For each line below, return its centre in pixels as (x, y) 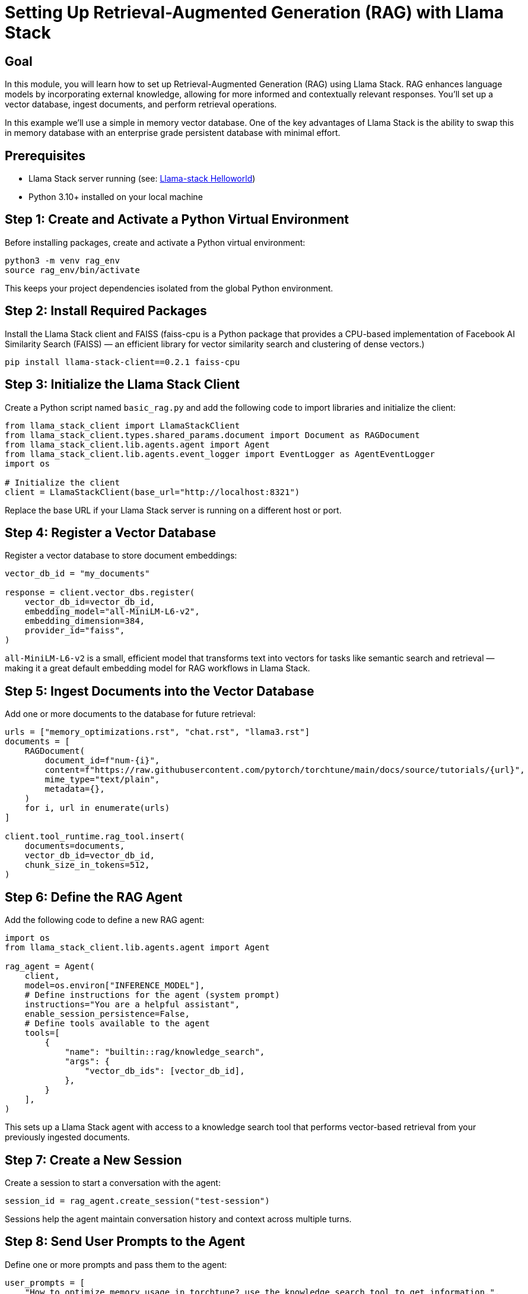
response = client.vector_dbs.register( (100, 593)
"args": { (88, 1062)
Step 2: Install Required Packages (106, 311)
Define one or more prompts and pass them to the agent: (116, 1264)
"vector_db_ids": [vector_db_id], (165, 1071)
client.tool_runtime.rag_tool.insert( (95, 837)
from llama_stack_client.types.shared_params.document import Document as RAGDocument (212, 435)
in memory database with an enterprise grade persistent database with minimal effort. (173, 133)
